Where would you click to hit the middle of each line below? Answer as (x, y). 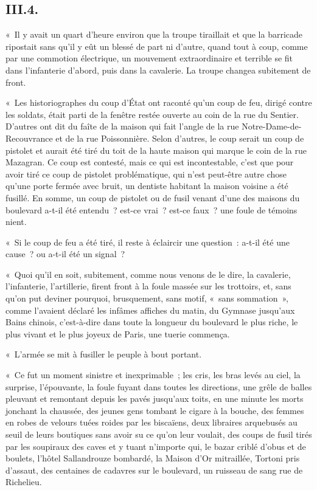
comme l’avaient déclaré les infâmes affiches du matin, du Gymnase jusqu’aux (150, 310)
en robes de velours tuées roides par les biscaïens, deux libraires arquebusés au (152, 422)
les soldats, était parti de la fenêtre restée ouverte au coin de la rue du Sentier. (152, 114)
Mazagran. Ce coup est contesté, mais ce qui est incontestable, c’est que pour (150, 162)
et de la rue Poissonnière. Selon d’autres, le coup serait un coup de (180, 138)
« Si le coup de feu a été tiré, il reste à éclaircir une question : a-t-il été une (148, 242)
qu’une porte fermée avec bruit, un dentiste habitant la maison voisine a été (147, 186)
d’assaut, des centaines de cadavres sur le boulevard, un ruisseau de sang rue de (154, 470)
